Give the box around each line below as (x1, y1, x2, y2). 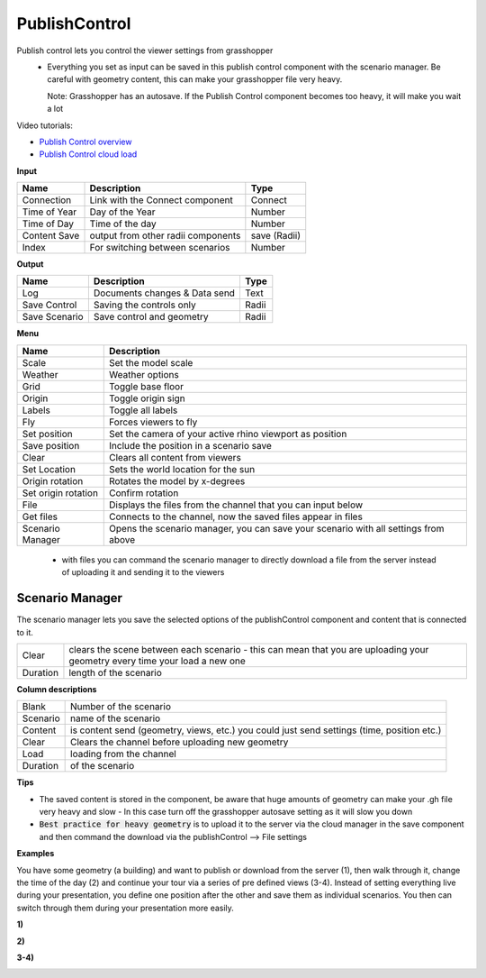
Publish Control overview (39, 136, 132, 147)
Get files (22, 510, 58, 523)
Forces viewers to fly (109, 416, 198, 428)
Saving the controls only (93, 298, 197, 311)
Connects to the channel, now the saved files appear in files (109, 510, 364, 523)
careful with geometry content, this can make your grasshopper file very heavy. (47, 74, 343, 85)
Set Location (22, 462, 76, 475)
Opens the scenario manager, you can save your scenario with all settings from (109, 522, 445, 535)
